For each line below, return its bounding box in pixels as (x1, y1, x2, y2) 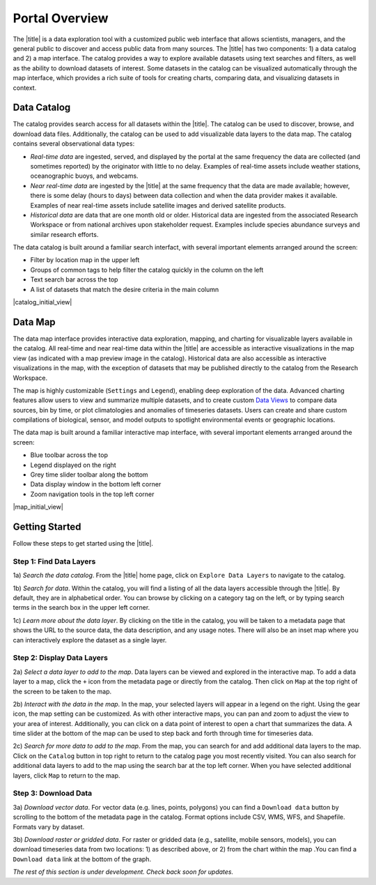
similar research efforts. (30, 230, 99, 238)
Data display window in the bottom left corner (30, 480, 162, 488)
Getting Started (13, 521, 81, 533)
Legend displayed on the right (30, 461, 116, 469)
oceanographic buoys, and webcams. (30, 171, 139, 180)
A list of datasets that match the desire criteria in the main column (30, 285, 219, 293)
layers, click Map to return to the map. (13, 771, 121, 780)
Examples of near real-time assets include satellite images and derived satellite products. (30, 201, 286, 209)
